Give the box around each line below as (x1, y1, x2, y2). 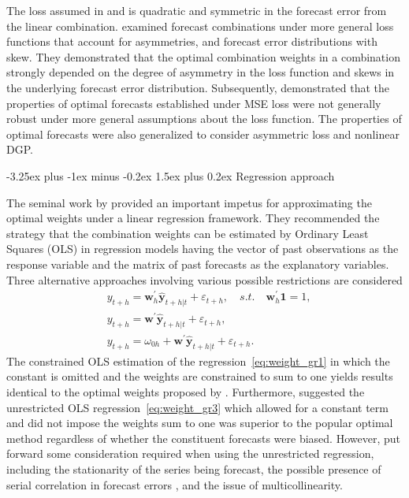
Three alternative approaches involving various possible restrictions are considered (6, 271, 403, 288)
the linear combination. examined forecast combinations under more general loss (6, 17, 394, 34)
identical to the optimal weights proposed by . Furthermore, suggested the (6, 384, 365, 400)
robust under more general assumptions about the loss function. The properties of (6, 110, 402, 127)
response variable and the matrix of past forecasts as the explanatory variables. (6, 255, 389, 272)
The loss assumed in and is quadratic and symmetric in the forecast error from (6, 2, 387, 18)
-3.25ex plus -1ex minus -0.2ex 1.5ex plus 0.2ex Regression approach (6, 167, 335, 184)
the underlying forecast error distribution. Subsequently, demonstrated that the (6, 79, 390, 95)
